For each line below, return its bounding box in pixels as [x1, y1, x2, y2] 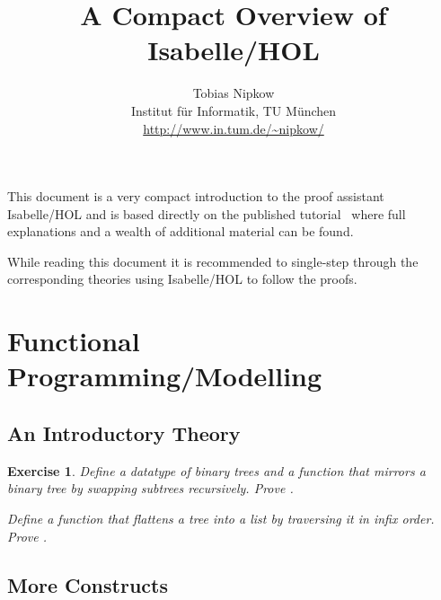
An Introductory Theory [7, 419, 241, 447]
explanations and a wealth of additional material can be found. [7, 222, 354, 241]
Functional [7, 322, 140, 359]
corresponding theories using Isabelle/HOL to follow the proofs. [7, 269, 357, 288]
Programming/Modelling [7, 357, 322, 394]
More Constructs [7, 570, 168, 598]
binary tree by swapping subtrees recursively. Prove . [7, 479, 294, 498]
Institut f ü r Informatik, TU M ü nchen [130, 101, 337, 119]
